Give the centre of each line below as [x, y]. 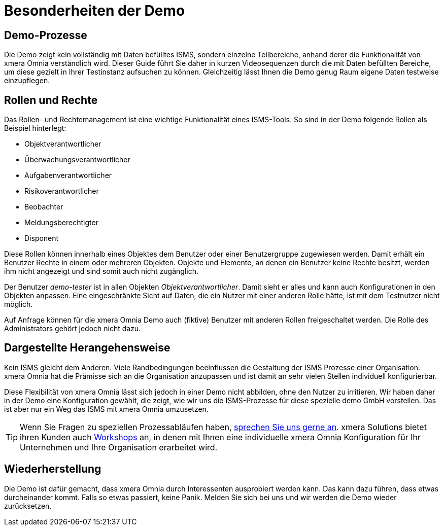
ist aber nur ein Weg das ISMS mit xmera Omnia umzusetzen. [106, 409]
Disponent [42, 238]
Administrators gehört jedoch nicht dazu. [73, 329]
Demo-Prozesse [46, 35]
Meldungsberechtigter [61, 223]
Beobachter [44, 207]
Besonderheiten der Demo [95, 11]
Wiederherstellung [53, 469]
